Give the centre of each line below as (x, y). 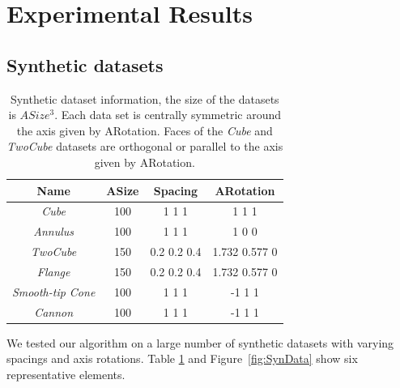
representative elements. (66, 374)
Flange (53, 271)
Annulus (54, 231)
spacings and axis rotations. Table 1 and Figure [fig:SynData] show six (182, 358)
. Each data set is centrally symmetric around (168, 115)
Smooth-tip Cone (54, 291)
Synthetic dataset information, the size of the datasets (145, 98)
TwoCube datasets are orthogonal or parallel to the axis (145, 146)
